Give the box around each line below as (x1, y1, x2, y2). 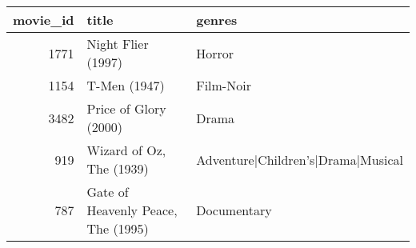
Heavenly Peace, (86, 201, 178, 219)
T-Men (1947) (86, 76, 165, 94)
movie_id (13, 10, 74, 29)
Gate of (86, 182, 129, 201)
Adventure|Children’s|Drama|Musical (196, 150, 403, 169)
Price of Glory (86, 99, 166, 118)
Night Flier (86, 34, 149, 53)
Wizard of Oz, (86, 141, 166, 159)
